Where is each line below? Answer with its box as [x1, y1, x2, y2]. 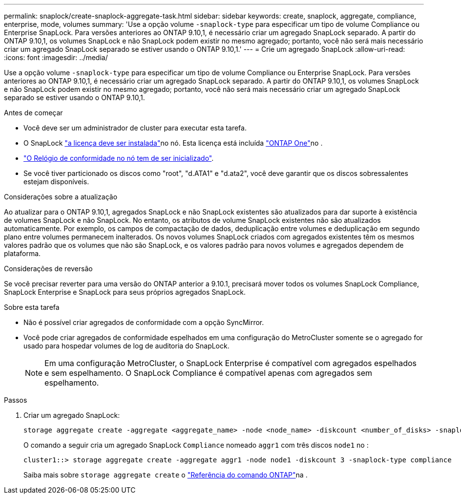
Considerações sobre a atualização [4, 193, 118, 201]
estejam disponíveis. [23, 177, 89, 186]
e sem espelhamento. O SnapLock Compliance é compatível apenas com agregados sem [44, 368, 373, 378]
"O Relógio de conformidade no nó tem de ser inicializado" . [23, 154, 214, 162]
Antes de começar [4, 108, 63, 117]
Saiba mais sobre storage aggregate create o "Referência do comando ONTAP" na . [23, 471, 308, 479]
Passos [4, 396, 27, 404]
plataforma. [4, 249, 41, 258]
